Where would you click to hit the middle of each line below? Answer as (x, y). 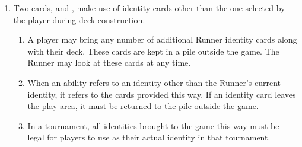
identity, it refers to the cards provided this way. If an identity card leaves (162, 94)
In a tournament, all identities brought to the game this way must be (153, 125)
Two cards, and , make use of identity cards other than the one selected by (149, 8)
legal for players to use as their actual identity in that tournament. (149, 137)
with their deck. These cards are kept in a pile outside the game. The (153, 51)
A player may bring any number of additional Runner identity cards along (162, 39)
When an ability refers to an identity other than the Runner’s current (154, 82)
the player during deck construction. (79, 19)
